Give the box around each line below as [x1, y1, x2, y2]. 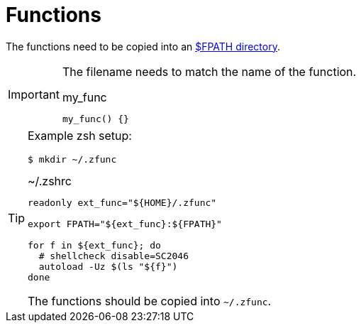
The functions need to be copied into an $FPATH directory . [6, 40, 280, 53]
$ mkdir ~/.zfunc [28, 153, 117, 165]
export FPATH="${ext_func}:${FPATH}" [28, 218, 222, 229]
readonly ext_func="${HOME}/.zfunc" [28, 197, 217, 208]
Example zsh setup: [28, 128, 132, 143]
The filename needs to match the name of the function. [62, 64, 357, 79]
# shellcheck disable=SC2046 [38, 250, 189, 261]
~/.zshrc [28, 173, 72, 188]
